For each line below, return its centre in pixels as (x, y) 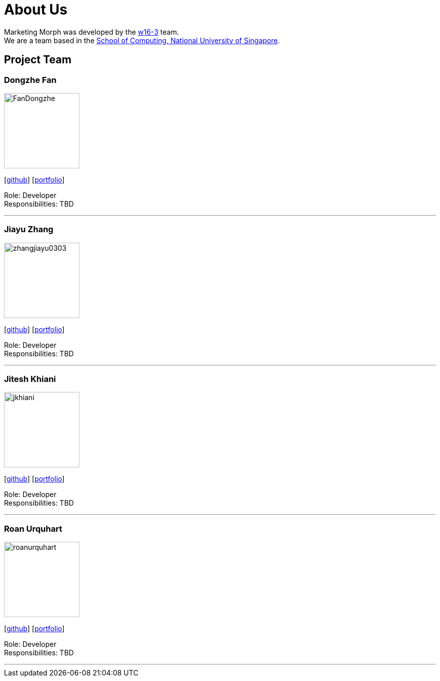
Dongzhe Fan (30, 80)
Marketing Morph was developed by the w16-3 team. (92, 32)
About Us (36, 10)
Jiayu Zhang (29, 229)
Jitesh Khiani (30, 379)
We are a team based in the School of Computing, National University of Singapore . (142, 40)
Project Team (38, 60)
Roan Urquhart (33, 528)
